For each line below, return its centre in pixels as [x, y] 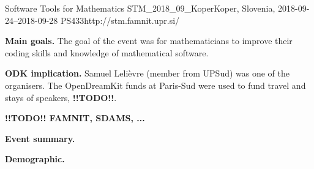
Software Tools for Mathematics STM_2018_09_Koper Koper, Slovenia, [140, 8]
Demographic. [35, 159]
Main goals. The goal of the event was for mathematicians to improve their [149, 41]
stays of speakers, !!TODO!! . [61, 97]
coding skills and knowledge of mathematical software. [107, 52]
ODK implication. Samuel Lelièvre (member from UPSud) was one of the [148, 73]
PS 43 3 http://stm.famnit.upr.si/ [120, 20]
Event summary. [40, 138]
